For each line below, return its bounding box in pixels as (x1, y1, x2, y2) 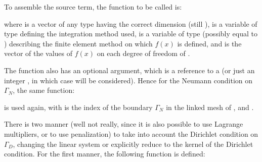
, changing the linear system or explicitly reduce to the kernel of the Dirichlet (13, 138, 253, 149)
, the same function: (13, 85, 75, 95)
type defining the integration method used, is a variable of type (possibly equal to (4, 28, 257, 39)
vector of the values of (4, 48, 73, 59)
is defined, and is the (177, 38, 242, 48)
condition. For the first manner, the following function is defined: (4, 148, 205, 159)
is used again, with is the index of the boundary (4, 101, 153, 112)
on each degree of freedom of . (97, 48, 190, 59)
